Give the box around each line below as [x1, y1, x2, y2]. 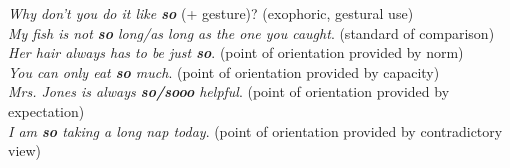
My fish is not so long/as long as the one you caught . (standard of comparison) [8, 22, 495, 43]
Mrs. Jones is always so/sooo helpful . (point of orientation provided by [8, 81, 450, 102]
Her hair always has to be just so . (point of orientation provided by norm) [8, 42, 464, 63]
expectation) [8, 100, 85, 121]
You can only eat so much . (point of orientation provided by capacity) [8, 61, 440, 82]
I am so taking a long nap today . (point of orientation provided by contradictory [8, 120, 503, 141]
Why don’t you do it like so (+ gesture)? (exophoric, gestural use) [8, 3, 414, 23]
